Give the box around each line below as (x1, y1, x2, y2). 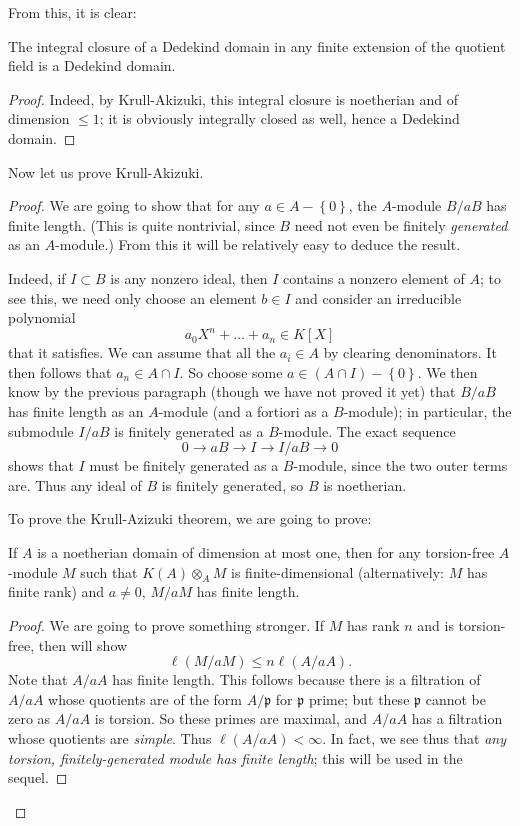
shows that (8, 455, 74, 476)
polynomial (8, 307, 76, 328)
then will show (38, 634, 128, 655)
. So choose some (179, 361, 283, 382)
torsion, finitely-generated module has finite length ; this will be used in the (8, 747, 463, 768)
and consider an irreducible (295, 287, 462, 308)
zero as (8, 708, 51, 729)
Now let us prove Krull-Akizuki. (8, 161, 204, 182)
